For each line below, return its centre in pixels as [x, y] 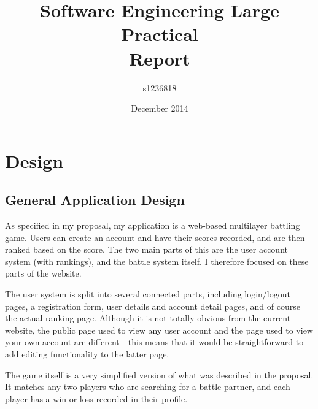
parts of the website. [43, 273]
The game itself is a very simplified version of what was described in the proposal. [159, 374]
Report [160, 58]
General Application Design [95, 200]
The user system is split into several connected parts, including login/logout [148, 294]
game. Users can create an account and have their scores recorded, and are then [155, 237]
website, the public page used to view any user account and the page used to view [159, 330]
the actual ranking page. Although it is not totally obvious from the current [148, 318]
